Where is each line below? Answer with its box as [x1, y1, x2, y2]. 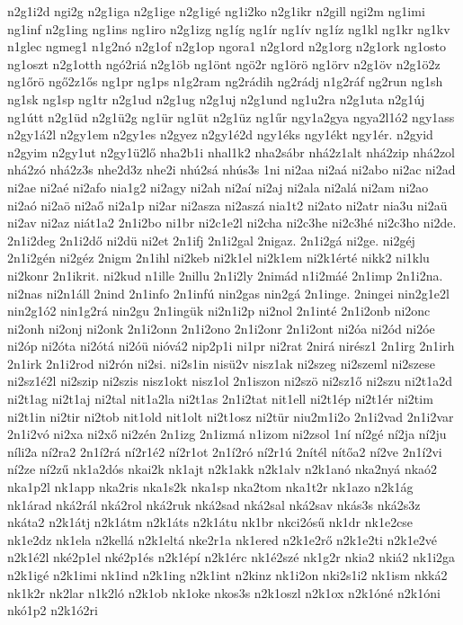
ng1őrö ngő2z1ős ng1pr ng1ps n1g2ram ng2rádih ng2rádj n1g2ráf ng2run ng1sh [7, 72, 443, 91]
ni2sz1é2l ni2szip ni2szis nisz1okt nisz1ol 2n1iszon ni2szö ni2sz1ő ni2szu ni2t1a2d [7, 371, 453, 390]
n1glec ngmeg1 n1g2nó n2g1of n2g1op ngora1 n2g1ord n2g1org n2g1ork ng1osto [7, 37, 446, 56]
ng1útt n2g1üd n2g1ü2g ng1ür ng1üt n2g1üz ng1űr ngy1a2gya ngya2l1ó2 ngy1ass [7, 107, 455, 126]
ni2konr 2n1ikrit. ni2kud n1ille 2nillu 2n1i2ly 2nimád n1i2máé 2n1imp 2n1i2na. [7, 265, 443, 284]
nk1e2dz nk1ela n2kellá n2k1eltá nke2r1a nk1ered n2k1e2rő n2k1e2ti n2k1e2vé [7, 530, 438, 549]
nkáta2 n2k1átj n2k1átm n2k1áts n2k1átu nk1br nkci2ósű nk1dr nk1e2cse [7, 513, 414, 531]
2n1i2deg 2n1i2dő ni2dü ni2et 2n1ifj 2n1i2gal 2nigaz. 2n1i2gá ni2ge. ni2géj [7, 230, 415, 249]
